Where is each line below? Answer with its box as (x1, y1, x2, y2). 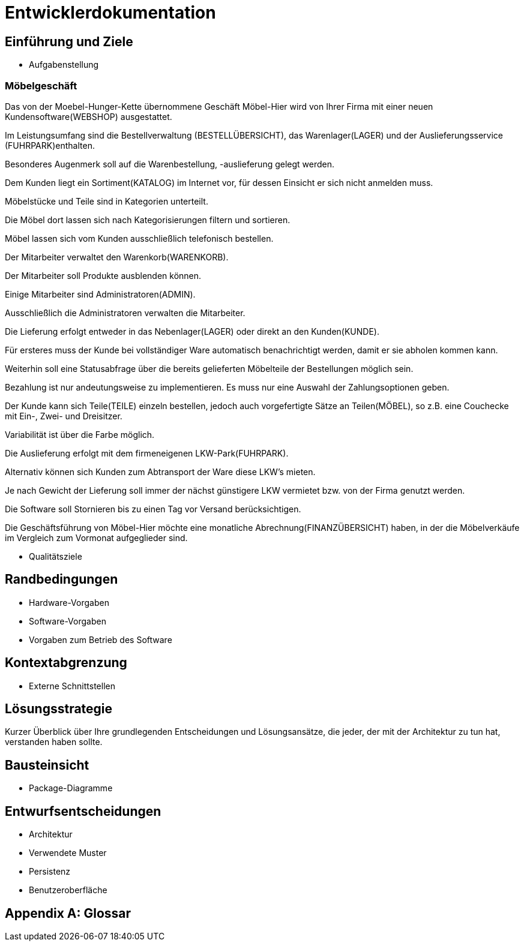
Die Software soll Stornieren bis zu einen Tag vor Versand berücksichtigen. (5, 503, 301, 514)
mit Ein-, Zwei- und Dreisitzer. (5, 410, 122, 421)
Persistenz (29, 866, 71, 877)
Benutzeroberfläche (29, 885, 107, 896)
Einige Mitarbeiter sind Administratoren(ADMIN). (5, 289, 196, 299)
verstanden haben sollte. (5, 737, 103, 747)
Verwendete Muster (29, 848, 107, 858)
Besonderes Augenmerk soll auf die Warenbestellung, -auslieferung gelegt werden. (5, 158, 335, 169)
